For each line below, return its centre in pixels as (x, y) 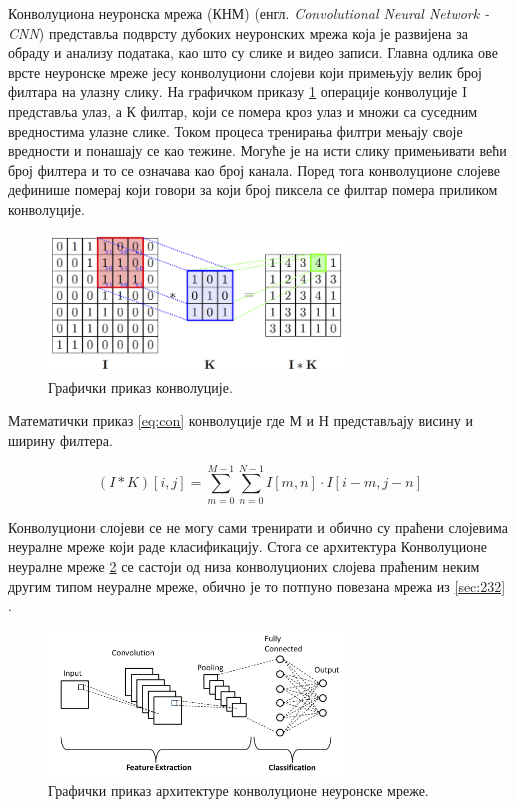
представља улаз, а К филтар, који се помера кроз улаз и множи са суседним (243, 110)
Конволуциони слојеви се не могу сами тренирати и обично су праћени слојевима (258, 526)
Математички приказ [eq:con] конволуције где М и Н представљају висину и (240, 420)
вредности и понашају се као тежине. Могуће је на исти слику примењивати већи (257, 150)
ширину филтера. (60, 440)
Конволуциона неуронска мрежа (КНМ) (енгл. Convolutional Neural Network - (249, 13)
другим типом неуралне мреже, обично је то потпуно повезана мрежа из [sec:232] (257, 585)
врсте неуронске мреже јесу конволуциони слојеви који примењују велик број (245, 71)
